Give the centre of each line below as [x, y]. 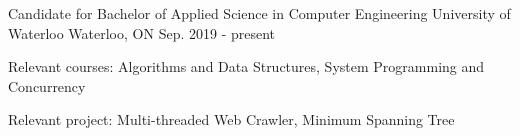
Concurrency [47, 85]
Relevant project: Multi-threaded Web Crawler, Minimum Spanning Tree [231, 119]
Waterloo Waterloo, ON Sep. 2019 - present [142, 32]
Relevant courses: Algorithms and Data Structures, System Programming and [246, 66]
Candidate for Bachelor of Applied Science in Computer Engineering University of [259, 13]
